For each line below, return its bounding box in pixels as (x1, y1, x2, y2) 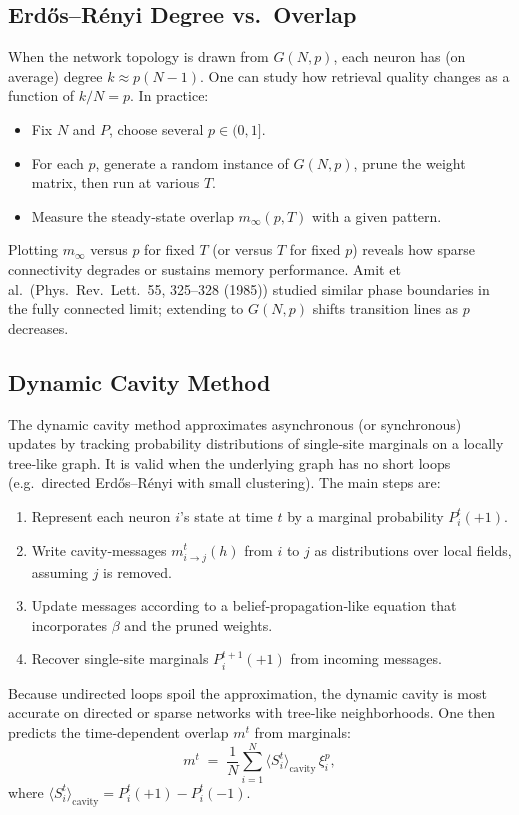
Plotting (8, 239, 58, 260)
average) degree (8, 65, 103, 86)
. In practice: (130, 85, 209, 106)
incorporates (31, 614, 108, 635)
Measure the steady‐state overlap (31, 205, 234, 226)
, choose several (109, 118, 204, 139)
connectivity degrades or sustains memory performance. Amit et (8, 258, 401, 279)
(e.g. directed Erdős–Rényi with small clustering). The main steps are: (8, 472, 441, 493)
